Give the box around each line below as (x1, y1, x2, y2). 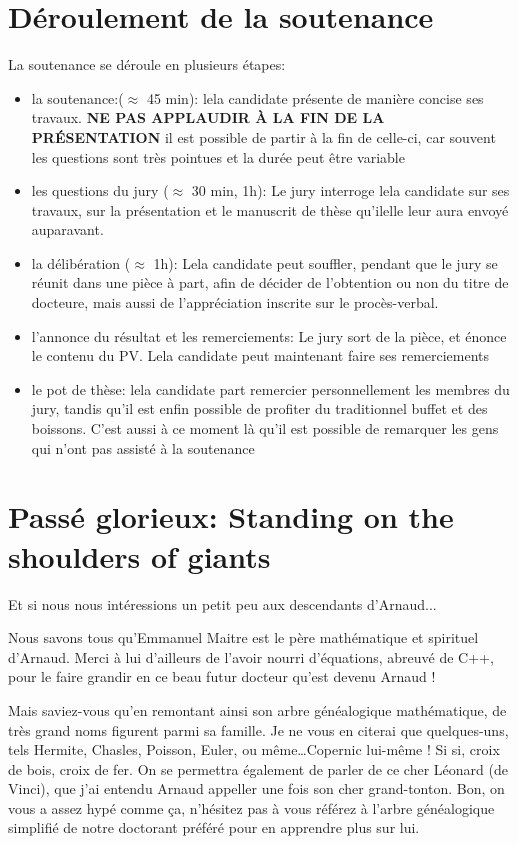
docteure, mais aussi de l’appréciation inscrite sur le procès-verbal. (31, 292, 439, 313)
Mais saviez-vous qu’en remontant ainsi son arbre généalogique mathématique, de (8, 699, 507, 720)
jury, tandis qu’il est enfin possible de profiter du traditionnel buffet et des (31, 398, 488, 419)
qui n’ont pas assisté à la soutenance (31, 437, 255, 458)
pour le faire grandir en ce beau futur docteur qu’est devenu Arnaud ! (8, 666, 436, 687)
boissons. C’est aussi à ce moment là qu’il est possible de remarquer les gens (31, 418, 499, 439)
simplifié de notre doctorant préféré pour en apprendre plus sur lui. (8, 817, 420, 838)
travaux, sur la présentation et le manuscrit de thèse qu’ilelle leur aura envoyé (31, 199, 509, 220)
